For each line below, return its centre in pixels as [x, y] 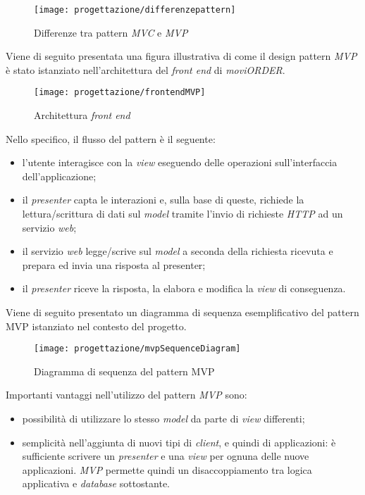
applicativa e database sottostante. [96, 483]
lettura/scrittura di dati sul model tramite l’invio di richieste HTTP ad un [182, 214]
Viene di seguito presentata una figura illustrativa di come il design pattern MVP [181, 56]
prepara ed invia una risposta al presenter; [114, 264]
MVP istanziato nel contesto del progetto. [96, 326]
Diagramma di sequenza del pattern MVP [124, 371]
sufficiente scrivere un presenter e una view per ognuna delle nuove [166, 456]
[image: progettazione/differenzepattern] [135, 10]
